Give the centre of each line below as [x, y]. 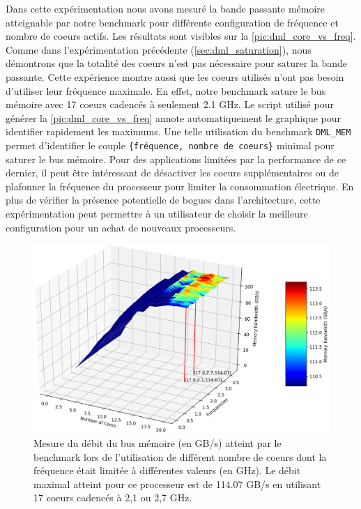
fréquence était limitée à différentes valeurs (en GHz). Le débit [167, 470]
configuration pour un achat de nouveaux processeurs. [121, 227]
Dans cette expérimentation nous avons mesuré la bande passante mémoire [166, 8]
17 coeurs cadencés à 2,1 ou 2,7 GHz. [113, 497]
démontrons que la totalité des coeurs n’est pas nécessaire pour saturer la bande [177, 63]
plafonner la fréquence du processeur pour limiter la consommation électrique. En [180, 186]
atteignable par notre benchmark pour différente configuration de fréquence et [172, 22]
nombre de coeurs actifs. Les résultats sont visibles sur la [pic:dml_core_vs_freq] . [181, 36]
